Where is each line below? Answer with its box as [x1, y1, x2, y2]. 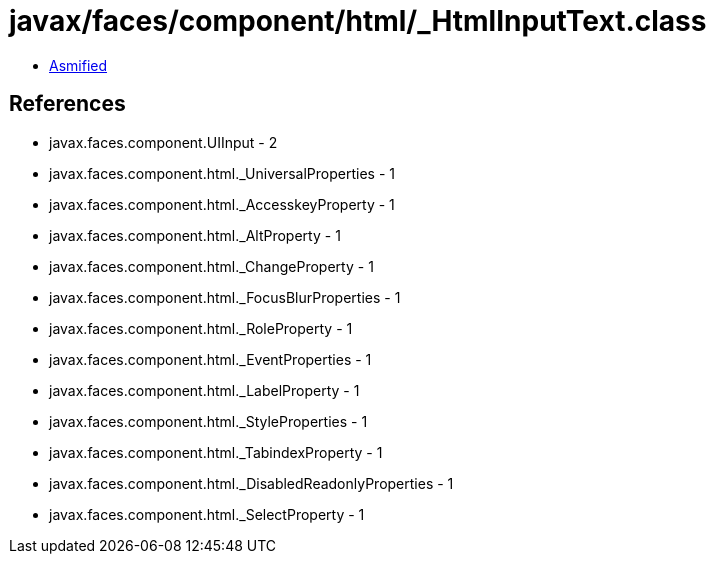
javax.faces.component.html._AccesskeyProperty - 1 [49, 195, 395, 213]
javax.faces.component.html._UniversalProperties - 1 [49, 164, 395, 182]
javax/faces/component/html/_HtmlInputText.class [9, 4, 707, 38]
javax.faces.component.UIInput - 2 [49, 133, 278, 151]
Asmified [49, 56, 108, 74]
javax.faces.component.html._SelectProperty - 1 [49, 505, 365, 523]
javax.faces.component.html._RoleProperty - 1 [49, 319, 353, 337]
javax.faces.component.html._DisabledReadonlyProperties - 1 [49, 474, 454, 492]
